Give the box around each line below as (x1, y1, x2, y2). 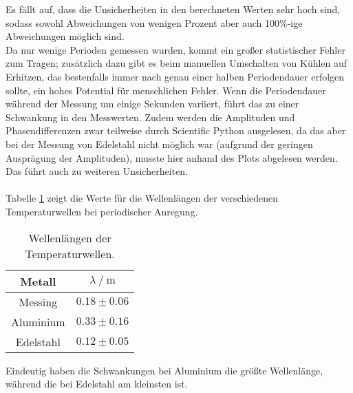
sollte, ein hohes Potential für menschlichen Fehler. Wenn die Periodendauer (6, 83, 326, 97)
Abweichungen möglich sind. (6, 29, 125, 43)
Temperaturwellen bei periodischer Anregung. (6, 204, 198, 218)
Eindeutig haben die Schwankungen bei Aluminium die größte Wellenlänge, (6, 363, 323, 377)
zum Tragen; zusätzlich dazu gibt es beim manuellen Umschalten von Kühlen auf (6, 56, 347, 70)
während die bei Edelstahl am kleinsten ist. (6, 376, 188, 391)
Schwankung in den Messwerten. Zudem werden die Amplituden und (6, 109, 295, 124)
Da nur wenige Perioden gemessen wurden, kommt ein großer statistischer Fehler (6, 42, 345, 56)
